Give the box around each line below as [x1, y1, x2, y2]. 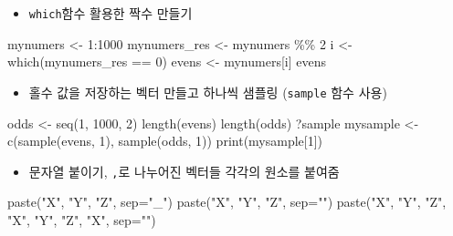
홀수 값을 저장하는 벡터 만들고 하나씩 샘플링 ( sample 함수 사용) [28, 82, 387, 101]
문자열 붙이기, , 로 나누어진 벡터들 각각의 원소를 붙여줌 [28, 161, 340, 180]
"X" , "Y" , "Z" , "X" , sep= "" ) [7, 210, 156, 229]
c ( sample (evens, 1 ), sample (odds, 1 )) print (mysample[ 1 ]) [7, 131, 323, 150]
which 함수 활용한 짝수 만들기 [28, 4, 193, 22]
